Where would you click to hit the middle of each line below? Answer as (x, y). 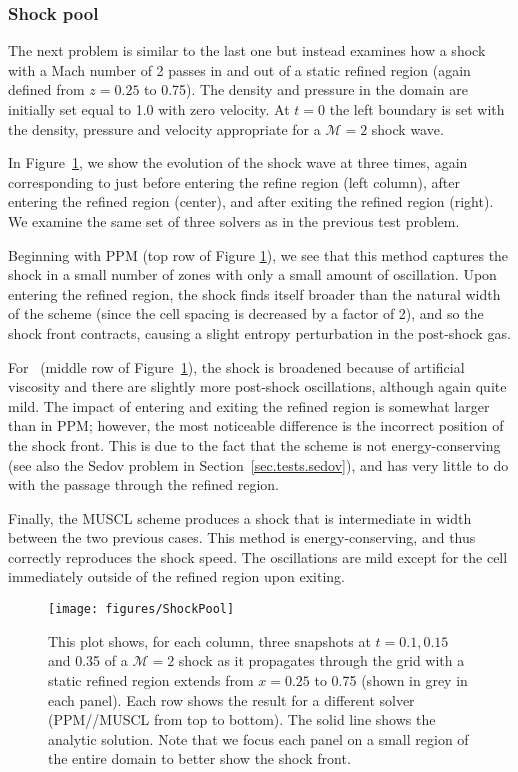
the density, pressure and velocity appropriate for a (164, 128)
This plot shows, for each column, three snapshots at (209, 640)
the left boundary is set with (417, 109)
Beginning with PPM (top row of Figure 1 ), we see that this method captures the (258, 254)
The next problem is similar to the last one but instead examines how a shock (247, 50)
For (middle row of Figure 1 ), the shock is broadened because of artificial (236, 366)
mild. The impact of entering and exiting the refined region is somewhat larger (249, 405)
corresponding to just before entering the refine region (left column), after (234, 181)
